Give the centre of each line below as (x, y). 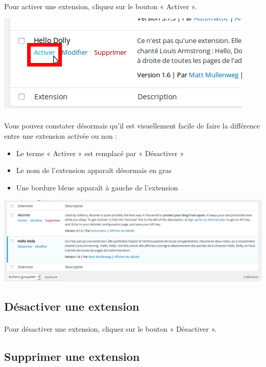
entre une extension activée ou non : (61, 135)
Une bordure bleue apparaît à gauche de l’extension (97, 187)
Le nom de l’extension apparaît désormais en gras (94, 170)
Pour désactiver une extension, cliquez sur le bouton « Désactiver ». (110, 328)
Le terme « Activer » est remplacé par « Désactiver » (100, 153)
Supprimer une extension (72, 356)
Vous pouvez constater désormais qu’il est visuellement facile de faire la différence (132, 126)
